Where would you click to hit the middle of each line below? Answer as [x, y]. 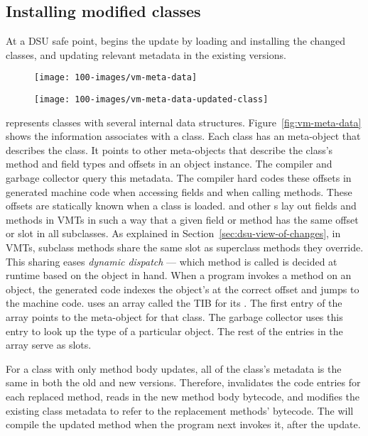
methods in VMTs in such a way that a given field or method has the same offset [182, 219]
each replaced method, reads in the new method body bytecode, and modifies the [183, 396]
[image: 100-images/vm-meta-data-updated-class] [151, 100]
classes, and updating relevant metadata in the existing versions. [146, 54]
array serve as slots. [49, 345]
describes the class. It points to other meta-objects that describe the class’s [169, 149]
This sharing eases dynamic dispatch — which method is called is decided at [172, 261]
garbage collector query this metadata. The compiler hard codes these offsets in [179, 178]
